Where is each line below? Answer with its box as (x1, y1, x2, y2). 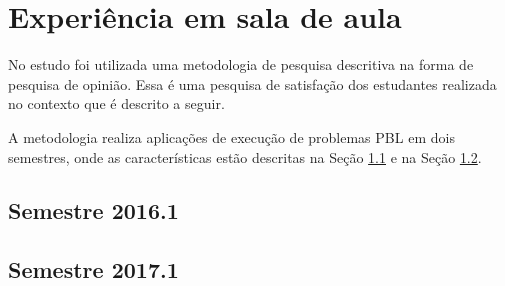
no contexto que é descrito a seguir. (8, 93, 225, 114)
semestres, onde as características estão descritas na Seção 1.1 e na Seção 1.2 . (8, 146, 482, 167)
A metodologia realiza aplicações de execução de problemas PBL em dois (8, 126, 455, 147)
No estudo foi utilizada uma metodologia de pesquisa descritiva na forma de (8, 54, 474, 75)
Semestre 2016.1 (8, 195, 179, 226)
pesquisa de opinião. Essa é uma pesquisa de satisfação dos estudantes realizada (8, 73, 497, 94)
